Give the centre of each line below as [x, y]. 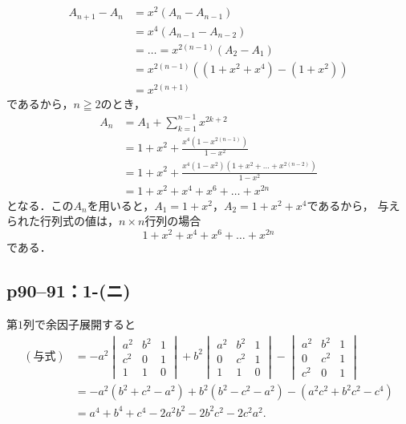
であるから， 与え [353, 205]
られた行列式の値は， [63, 221]
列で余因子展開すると [79, 323]
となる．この [40, 205]
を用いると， [121, 205]
